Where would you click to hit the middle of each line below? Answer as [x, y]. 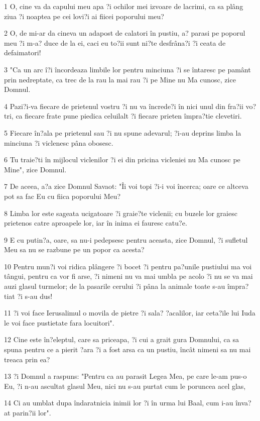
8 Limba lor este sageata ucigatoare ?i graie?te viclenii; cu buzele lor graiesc [121, 213]
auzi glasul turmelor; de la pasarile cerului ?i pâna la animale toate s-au [115, 286]
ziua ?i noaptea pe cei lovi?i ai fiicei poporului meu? [84, 16]
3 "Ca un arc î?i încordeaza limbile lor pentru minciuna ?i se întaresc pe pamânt [127, 69]
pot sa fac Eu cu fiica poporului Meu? [62, 196]
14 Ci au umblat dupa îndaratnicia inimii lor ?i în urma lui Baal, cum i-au [119, 403]
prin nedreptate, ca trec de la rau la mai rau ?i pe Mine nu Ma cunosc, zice [120, 79]
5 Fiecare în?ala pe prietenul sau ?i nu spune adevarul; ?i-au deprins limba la [123, 132]
